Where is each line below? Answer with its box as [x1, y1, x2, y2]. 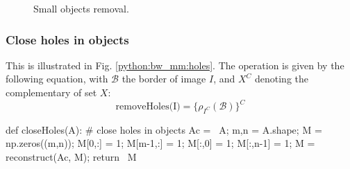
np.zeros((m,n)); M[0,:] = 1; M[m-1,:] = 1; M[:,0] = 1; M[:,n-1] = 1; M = [6, 136, 315, 150]
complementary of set [6, 85, 97, 99]
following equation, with [6, 71, 108, 86]
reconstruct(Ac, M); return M [6, 150, 137, 164]
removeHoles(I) [115, 102, 181, 112]
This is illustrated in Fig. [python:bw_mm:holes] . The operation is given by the [6, 57, 344, 72]
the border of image [122, 71, 206, 86]
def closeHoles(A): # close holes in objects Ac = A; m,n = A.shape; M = [6, 122, 322, 136]
